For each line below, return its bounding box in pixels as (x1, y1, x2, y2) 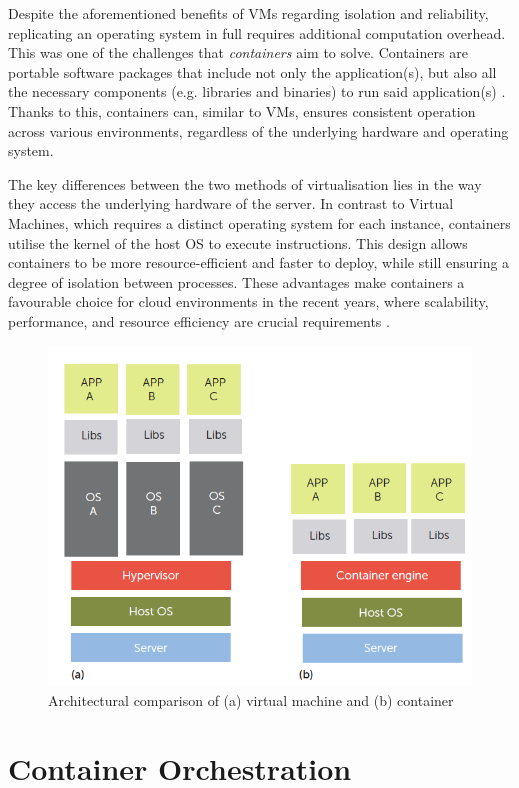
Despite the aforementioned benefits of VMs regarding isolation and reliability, (8, 3, 489, 23)
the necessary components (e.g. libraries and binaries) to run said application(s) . (8, 81, 506, 102)
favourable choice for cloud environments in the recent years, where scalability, (8, 291, 489, 312)
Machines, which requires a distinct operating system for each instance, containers (8, 212, 511, 233)
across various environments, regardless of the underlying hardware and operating (8, 120, 509, 141)
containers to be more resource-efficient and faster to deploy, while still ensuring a (8, 252, 510, 273)
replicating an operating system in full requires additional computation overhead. (8, 22, 506, 43)
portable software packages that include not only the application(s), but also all (8, 61, 497, 82)
